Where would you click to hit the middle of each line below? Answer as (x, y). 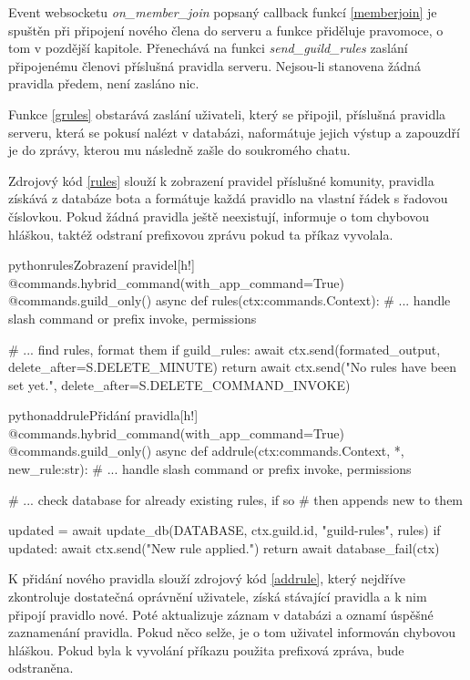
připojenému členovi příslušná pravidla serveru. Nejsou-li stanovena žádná (215, 65)
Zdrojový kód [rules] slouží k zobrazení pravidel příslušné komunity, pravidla (221, 180)
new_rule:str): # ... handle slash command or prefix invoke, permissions (210, 469)
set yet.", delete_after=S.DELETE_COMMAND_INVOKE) (179, 384)
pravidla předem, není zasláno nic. (104, 83)
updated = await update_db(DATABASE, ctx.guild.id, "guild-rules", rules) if (225, 530)
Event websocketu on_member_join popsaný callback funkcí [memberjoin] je (223, 12)
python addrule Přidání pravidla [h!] (103, 415)
